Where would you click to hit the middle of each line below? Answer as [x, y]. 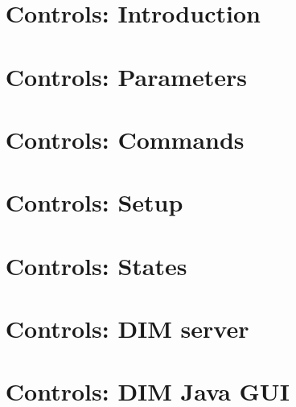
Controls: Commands [125, 139]
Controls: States [96, 265]
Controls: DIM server [127, 329]
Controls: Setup [94, 202]
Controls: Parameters [126, 76]
